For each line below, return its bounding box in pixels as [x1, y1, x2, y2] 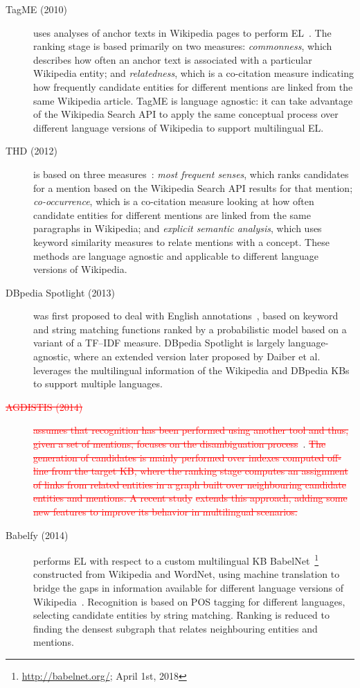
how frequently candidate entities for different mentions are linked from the [33, 79, 353, 94]
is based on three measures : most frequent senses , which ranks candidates [33, 166, 349, 181]
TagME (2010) [6, 2, 67, 16]
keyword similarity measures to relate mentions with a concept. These [33, 234, 330, 249]
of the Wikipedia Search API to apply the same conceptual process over [33, 107, 339, 121]
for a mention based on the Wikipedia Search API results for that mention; [33, 180, 353, 195]
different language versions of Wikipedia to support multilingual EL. [33, 120, 324, 134]
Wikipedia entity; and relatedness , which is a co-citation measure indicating [33, 66, 354, 80]
